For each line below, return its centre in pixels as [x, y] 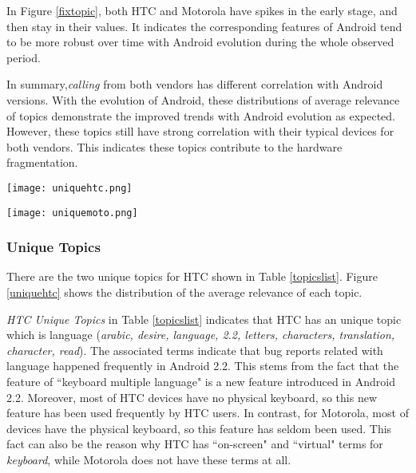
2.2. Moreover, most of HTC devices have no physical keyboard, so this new [192, 397]
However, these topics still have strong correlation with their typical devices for [200, 131]
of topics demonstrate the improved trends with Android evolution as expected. [201, 115]
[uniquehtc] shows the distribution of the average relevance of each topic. [184, 292]
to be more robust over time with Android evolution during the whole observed [200, 42]
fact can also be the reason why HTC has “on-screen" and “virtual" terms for [195, 444]
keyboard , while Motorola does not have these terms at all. [149, 459]
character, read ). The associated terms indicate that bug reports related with [195, 350]
